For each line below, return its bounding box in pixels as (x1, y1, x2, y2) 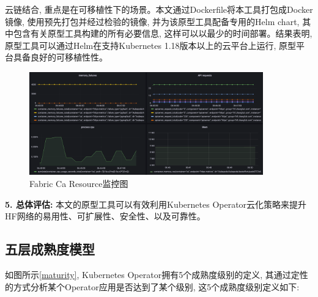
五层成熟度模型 (5, 240, 95, 258)
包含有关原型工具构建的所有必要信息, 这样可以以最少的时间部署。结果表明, (13, 27, 312, 40)
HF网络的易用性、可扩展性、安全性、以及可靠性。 (5, 210, 205, 222)
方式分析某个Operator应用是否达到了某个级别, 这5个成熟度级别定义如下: (13, 280, 300, 293)
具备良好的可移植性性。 (13, 51, 108, 64)
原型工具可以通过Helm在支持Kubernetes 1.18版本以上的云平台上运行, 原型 (5, 38, 297, 51)
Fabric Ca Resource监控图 (29, 177, 128, 189)
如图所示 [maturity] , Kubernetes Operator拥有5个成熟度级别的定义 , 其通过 (5, 268, 291, 280)
